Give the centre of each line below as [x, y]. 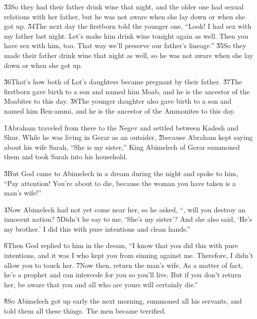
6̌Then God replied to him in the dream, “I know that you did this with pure [121, 245]
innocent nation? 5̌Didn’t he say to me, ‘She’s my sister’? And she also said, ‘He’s [128, 219]
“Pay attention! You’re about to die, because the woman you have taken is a [120, 183]
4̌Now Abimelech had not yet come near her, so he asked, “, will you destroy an [125, 209]
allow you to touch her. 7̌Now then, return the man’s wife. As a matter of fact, [124, 265]
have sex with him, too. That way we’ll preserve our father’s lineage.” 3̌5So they [125, 45]
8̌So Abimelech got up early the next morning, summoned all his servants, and [123, 301]
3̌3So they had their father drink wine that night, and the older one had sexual [124, 6]
